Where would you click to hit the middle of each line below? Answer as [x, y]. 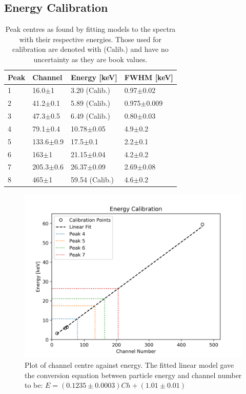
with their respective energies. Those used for [90, 39]
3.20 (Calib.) [90, 90]
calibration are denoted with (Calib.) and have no [90, 49]
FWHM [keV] [149, 77]
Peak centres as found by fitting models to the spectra [90, 29]
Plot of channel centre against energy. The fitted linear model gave [129, 365]
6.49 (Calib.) [90, 116]
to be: [34, 385]
